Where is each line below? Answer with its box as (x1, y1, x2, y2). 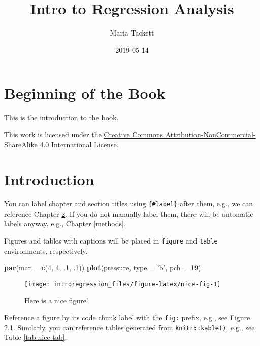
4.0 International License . (40, 139, 119, 150)
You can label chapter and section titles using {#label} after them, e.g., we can (4, 198, 253, 209)
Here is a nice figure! (24, 295, 88, 305)
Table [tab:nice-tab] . (4, 332, 67, 342)
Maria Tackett (110, 27, 154, 38)
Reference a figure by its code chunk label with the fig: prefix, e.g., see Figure (4, 312, 250, 323)
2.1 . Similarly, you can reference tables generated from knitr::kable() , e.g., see (4, 322, 255, 332)
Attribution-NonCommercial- (165, 129, 256, 140)
